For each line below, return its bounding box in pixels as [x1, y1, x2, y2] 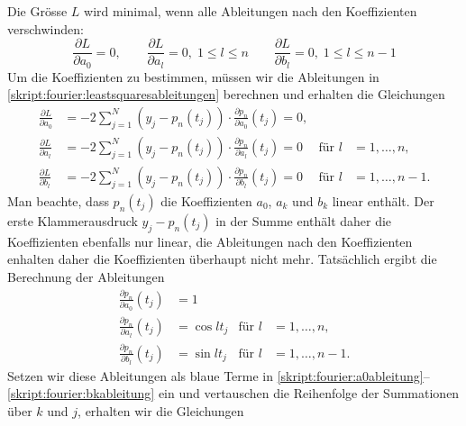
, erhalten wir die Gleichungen [78, 401, 244, 420]
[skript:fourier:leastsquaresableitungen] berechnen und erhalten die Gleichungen [7, 85, 445, 104]
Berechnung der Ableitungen [7, 267, 165, 286]
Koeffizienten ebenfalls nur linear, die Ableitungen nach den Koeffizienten [7, 231, 413, 250]
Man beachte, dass [7, 191, 109, 210]
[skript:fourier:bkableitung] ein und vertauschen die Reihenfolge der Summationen [7, 384, 460, 403]
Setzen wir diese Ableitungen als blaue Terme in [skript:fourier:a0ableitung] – [7, 366, 430, 385]
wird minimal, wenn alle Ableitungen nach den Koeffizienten [84, 2, 417, 20]
